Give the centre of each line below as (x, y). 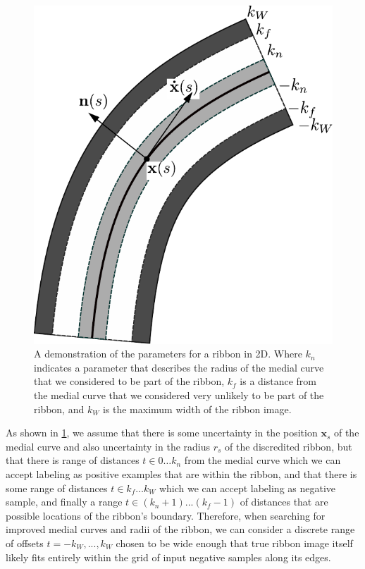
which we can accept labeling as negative (247, 488)
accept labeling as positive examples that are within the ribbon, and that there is (181, 473)
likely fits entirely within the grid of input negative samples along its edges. (168, 557)
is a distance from (278, 381)
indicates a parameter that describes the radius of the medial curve (179, 367)
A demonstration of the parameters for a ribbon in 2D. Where (168, 354)
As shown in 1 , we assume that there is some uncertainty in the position (162, 433)
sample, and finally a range (64, 502)
